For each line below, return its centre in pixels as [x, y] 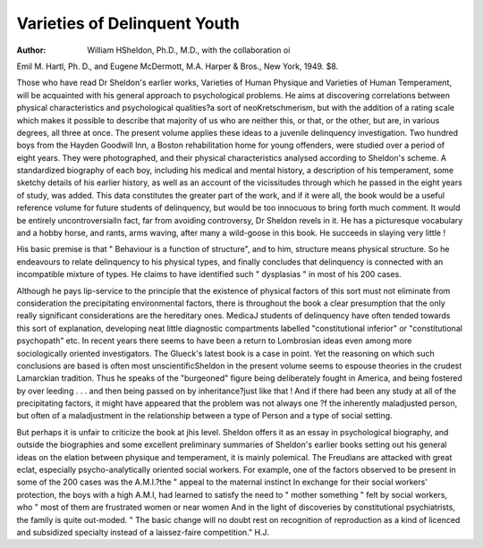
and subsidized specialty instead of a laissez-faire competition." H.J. [143, 532]
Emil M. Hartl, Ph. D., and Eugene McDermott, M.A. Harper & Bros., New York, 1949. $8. [178, 66]
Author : [31, 50]
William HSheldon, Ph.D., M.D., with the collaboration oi [189, 50]
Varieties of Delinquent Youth [128, 23]
